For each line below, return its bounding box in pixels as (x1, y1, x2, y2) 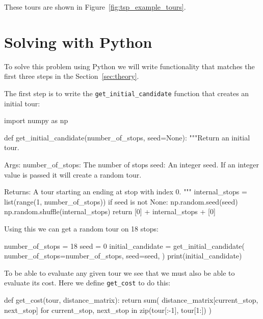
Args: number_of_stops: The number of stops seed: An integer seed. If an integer (4, 159, 259, 169)
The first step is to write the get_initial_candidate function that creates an (4, 88, 249, 98)
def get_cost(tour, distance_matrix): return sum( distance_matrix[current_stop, (4, 294, 258, 305)
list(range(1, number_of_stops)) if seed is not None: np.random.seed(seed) (4, 196, 238, 207)
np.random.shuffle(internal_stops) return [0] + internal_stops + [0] (4, 206, 216, 217)
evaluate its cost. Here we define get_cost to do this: (4, 277, 171, 288)
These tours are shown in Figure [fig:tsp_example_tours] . (4, 2, 186, 12)
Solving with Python (4, 31, 152, 52)
